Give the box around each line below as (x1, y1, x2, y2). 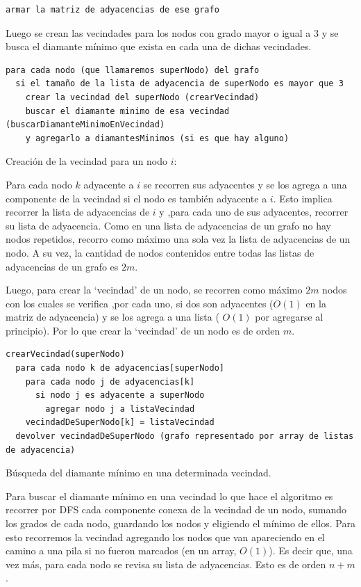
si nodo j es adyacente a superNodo (35, 390, 205, 401)
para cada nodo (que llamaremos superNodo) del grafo (6, 65, 260, 75)
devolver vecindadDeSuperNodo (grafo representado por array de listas (15, 431, 354, 442)
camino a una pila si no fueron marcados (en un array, (6, 543, 237, 558)
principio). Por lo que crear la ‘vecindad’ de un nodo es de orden (6, 323, 280, 337)
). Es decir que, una (269, 543, 353, 558)
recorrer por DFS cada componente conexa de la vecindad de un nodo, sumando (6, 502, 347, 517)
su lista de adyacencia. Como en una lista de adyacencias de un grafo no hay (6, 218, 331, 232)
